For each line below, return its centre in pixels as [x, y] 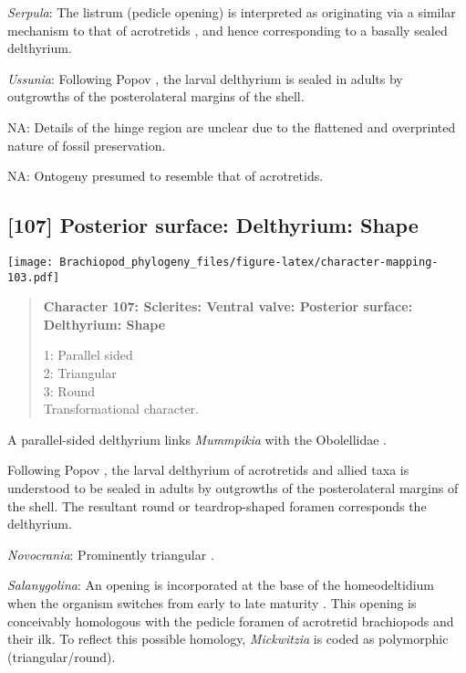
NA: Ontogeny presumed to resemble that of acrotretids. [166, 176]
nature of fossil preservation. [87, 145]
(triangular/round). [62, 656]
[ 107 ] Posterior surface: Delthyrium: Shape [213, 225]
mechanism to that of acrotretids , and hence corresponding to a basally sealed [228, 30]
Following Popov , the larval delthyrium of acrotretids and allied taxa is [208, 470]
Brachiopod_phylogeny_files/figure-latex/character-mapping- [249, 262]
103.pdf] [34, 277]
